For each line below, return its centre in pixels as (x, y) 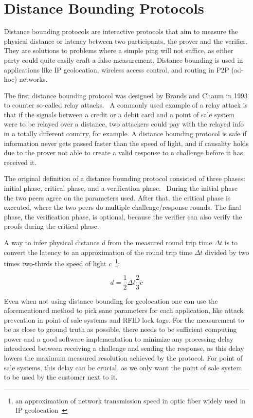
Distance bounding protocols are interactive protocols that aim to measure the (121, 31)
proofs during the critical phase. (52, 226)
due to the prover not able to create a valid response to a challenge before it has (124, 153)
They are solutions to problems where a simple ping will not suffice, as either (119, 50)
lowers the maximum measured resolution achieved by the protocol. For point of (123, 358)
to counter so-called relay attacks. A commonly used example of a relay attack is (126, 105)
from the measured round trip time (160, 242)
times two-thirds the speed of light (55, 263)
